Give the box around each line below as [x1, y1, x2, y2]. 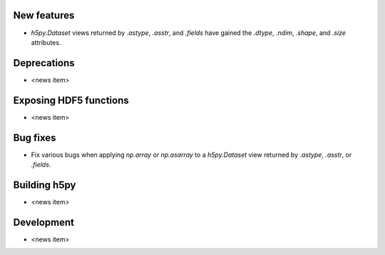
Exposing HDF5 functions [13, 94, 129, 106]
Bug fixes [13, 132, 56, 144]
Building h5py [13, 179, 76, 191]
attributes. [31, 38, 61, 46]
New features [13, 9, 75, 21]
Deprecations [13, 57, 75, 69]
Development [13, 216, 75, 228]
